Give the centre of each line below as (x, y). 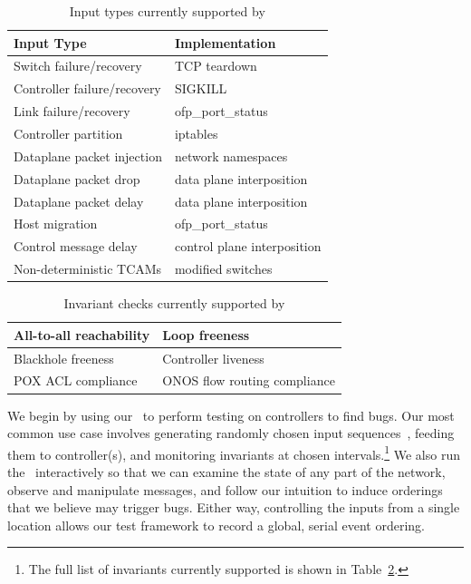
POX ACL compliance (76, 380)
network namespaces (231, 156)
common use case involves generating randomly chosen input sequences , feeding (231, 433)
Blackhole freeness (64, 358)
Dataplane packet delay (79, 201)
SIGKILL (201, 88)
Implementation (225, 42)
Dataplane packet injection (88, 156)
